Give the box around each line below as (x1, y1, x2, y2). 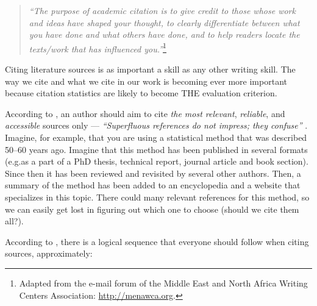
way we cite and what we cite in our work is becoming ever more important (5, 74, 287, 87)
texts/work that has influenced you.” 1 (29, 40, 166, 55)
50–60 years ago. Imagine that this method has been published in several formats (5, 143, 308, 155)
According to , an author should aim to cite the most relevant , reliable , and (5, 107, 285, 119)
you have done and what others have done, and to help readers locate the (29, 28, 300, 41)
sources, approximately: (5, 247, 93, 260)
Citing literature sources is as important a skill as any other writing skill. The (5, 63, 296, 76)
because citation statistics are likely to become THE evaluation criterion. (5, 87, 277, 99)
